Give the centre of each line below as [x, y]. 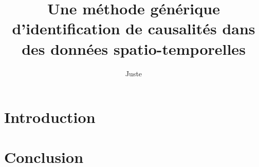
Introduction [50, 117]
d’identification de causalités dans [134, 28]
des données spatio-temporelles [134, 48]
